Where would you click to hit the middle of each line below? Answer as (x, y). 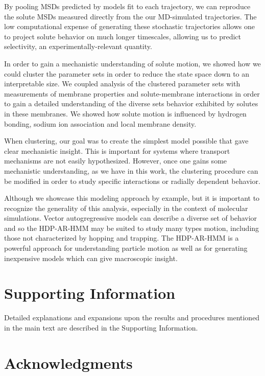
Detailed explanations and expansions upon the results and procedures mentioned (132, 318)
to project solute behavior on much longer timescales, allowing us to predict (123, 36)
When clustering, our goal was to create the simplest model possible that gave (126, 141)
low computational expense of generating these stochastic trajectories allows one (129, 26)
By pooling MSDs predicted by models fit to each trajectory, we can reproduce (127, 6)
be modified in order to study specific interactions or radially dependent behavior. (132, 181)
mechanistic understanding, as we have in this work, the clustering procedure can (131, 170)
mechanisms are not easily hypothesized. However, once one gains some (116, 161)
